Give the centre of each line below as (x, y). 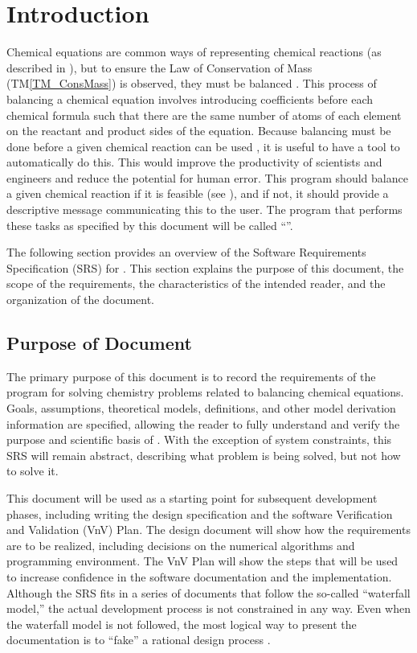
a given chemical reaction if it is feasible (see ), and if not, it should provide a (198, 193)
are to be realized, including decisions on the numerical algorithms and (181, 545)
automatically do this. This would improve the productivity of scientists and (194, 162)
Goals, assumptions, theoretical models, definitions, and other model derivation (201, 408)
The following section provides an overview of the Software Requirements (186, 252)
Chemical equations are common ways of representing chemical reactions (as (194, 52)
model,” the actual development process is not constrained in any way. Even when (209, 608)
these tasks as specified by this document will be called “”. (150, 225)
